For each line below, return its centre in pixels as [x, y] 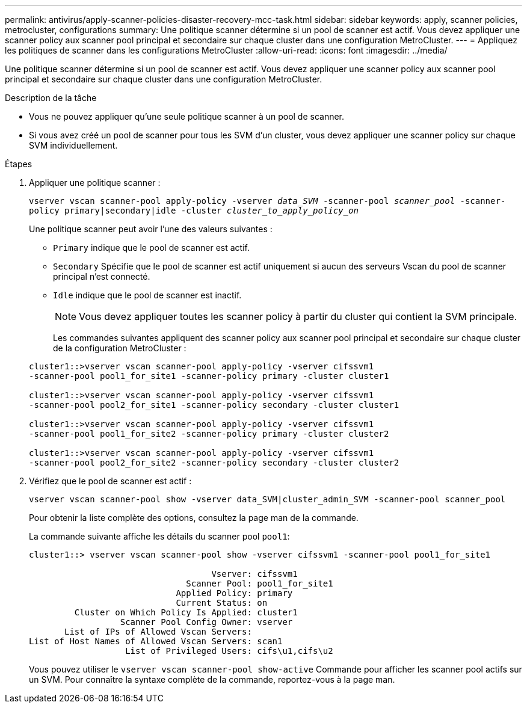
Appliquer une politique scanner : [95, 183]
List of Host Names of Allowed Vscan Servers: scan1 [156, 641]
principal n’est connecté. [102, 276]
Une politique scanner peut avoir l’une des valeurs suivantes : [151, 229]
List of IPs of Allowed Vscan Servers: [158, 632]
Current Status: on [222, 603]
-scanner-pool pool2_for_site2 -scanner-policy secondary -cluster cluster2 [214, 463]
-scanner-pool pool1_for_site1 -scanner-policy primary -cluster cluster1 [209, 376]
